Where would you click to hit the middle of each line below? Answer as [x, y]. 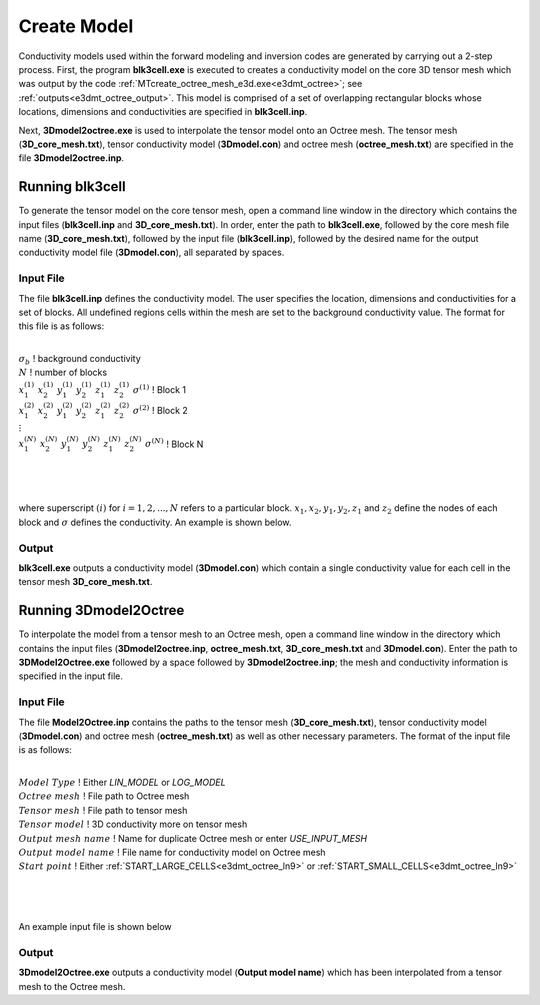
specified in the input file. [71, 676]
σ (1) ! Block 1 [159, 388]
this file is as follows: [61, 326]
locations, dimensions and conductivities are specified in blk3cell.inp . [163, 112]
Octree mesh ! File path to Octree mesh [104, 796]
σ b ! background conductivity [80, 360]
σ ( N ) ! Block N [174, 443]
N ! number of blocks [63, 372]
